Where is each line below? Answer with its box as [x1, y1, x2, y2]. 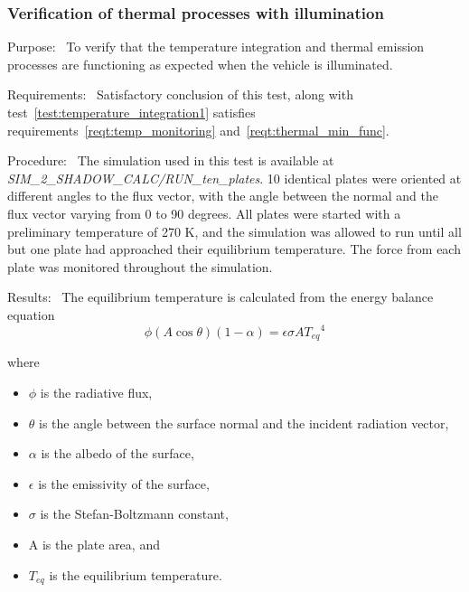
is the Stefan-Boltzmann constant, [40, 504, 229, 523]
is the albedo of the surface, [41, 444, 194, 463]
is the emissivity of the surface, [38, 474, 210, 493]
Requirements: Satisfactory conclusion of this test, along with [7, 85, 353, 104]
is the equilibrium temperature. [49, 565, 222, 584]
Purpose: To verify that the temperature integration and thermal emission [7, 37, 425, 56]
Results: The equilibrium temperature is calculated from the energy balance [7, 287, 434, 306]
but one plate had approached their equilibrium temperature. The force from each [7, 240, 461, 258]
